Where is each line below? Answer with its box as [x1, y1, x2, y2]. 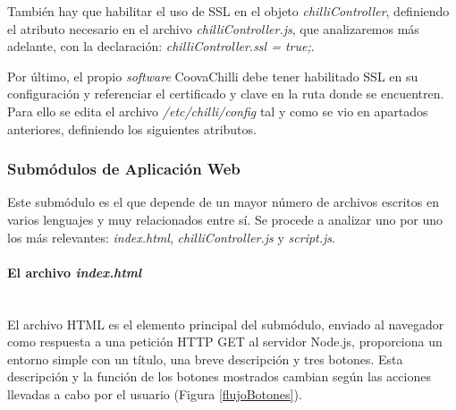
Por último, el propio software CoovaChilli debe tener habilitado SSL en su [7, 66, 418, 85]
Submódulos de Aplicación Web [7, 158, 241, 180]
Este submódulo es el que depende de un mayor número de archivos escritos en [7, 192, 439, 211]
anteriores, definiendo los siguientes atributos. [7, 119, 257, 138]
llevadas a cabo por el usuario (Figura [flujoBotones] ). [7, 384, 302, 403]
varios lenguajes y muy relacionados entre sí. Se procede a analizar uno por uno [7, 209, 443, 228]
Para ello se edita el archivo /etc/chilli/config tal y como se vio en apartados [7, 101, 428, 120]
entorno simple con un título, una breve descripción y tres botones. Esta [7, 349, 403, 368]
